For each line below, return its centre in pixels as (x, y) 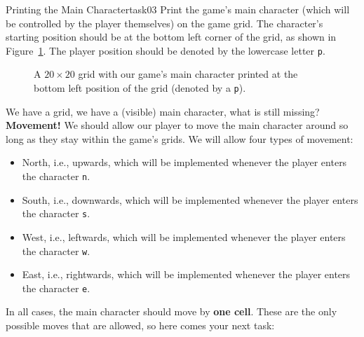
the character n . (56, 176)
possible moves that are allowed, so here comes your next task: (140, 325)
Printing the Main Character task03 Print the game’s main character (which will (178, 9)
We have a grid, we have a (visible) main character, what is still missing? (163, 111)
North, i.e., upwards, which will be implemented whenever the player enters (184, 162)
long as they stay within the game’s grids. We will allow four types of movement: (180, 138)
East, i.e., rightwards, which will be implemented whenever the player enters (186, 274)
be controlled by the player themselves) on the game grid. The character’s (164, 23)
